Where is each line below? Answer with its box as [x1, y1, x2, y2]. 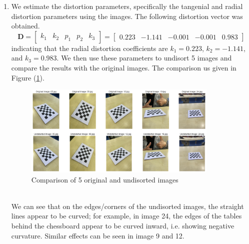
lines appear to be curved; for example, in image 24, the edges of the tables [11, 210, 242, 221]
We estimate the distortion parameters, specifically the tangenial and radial [11, 1, 243, 11]
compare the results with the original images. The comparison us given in [11, 62, 236, 72]
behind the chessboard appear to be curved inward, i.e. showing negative [11, 220, 234, 230]
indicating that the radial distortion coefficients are [11, 42, 168, 53]
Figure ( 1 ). [11, 72, 44, 82]
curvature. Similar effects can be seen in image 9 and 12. [11, 230, 184, 240]
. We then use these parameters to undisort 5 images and [56, 52, 232, 63]
